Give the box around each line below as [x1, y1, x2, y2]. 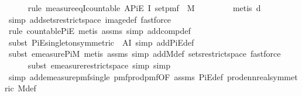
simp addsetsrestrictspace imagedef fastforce [8, 13, 171, 25]
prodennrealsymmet [227, 70, 298, 83]
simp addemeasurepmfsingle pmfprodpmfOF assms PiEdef [8, 70, 223, 83]
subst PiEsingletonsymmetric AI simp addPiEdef [8, 36, 194, 48]
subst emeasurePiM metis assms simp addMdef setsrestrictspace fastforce [8, 47, 281, 60]
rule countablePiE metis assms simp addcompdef [8, 25, 191, 37]
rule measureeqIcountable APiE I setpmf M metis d [28, 2, 261, 13]
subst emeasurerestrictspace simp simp [28, 59, 170, 71]
